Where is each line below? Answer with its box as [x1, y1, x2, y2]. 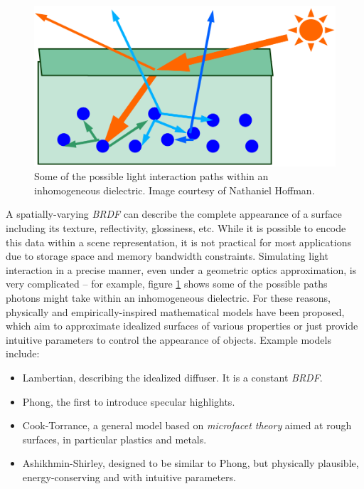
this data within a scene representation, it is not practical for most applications [6, 234, 351, 249]
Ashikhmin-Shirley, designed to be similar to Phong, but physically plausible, [22, 456, 359, 470]
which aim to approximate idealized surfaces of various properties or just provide [6, 318, 358, 333]
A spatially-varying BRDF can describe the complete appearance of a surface [6, 206, 342, 221]
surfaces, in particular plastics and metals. [22, 431, 207, 446]
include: [6, 346, 40, 361]
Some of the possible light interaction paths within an [34, 169, 269, 184]
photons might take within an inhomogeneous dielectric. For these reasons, [6, 290, 331, 305]
